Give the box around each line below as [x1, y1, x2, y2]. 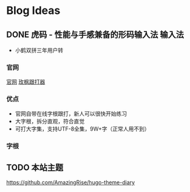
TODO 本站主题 [6, 162, 64, 173]
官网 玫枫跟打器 [6, 78, 46, 86]
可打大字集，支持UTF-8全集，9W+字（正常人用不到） [15, 125, 150, 132]
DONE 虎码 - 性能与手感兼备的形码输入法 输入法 [6, 29, 184, 39]
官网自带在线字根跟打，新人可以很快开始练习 [15, 110, 127, 117]
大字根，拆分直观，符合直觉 [15, 117, 85, 125]
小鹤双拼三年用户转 [15, 47, 64, 53]
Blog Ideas [6, 4, 61, 18]
